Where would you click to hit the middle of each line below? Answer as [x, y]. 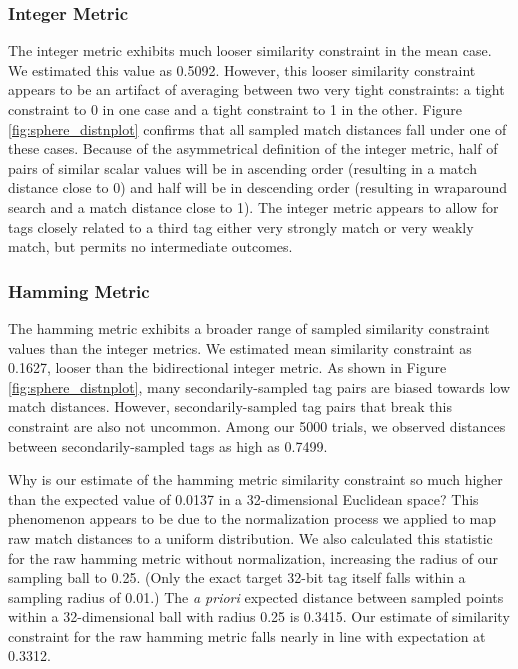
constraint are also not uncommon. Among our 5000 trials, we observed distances [257, 425]
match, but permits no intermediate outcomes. [150, 246]
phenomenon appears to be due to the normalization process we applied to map [252, 518]
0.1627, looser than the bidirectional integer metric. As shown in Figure [227, 367]
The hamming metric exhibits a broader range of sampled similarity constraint [249, 327]
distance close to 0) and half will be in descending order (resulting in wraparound [258, 187]
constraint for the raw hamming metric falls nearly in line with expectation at [247, 635]
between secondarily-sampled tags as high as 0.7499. [168, 445]
